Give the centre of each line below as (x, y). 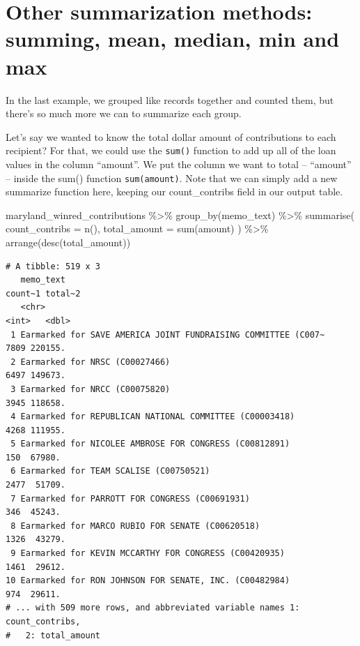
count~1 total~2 (43, 293)
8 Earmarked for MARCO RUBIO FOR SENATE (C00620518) (135, 526)
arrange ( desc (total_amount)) (68, 242)
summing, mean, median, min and (173, 39)
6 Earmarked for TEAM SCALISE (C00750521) (110, 471)
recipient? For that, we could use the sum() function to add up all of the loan (171, 150)
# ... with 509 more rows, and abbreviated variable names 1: (153, 608)
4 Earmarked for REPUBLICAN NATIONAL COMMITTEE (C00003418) (153, 417)
